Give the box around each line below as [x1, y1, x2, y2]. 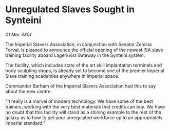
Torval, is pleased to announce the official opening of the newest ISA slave [5, 47, 163, 53]
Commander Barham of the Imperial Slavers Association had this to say [5, 83, 156, 89]
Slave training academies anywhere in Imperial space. [5, 73, 120, 79]
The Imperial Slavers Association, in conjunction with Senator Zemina [5, 41, 152, 47]
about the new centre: [5, 88, 52, 94]
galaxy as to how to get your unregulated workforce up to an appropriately [5, 114, 163, 121]
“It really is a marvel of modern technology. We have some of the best [5, 98, 153, 104]
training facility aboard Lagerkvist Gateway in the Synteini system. [5, 52, 145, 58]
